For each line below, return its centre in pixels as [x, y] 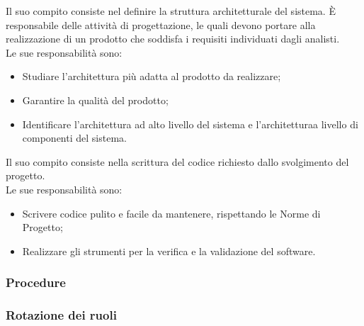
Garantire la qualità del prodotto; [95, 100]
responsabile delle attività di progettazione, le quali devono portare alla [161, 24]
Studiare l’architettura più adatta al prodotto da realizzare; [152, 76]
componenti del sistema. [74, 138]
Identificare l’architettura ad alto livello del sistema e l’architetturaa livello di [190, 124]
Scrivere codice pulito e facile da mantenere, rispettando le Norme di [171, 213]
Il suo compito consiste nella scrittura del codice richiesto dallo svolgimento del [177, 161]
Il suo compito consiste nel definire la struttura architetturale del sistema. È [171, 11]
